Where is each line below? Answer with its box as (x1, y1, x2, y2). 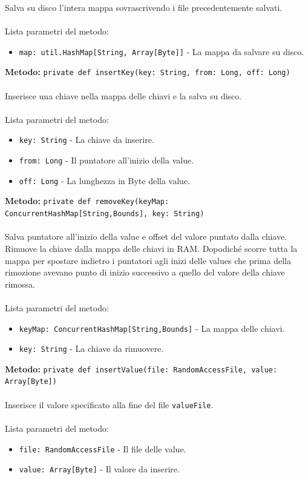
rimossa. (5, 277, 35, 290)
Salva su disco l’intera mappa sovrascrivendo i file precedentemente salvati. (5, 1, 283, 13)
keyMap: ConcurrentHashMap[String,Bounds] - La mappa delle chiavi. (19, 322, 285, 334)
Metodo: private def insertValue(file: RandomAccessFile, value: (5, 362, 278, 375)
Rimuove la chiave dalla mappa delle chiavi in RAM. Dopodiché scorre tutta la (5, 242, 298, 254)
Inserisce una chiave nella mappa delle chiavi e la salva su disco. (5, 89, 242, 102)
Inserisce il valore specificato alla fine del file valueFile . (5, 398, 214, 411)
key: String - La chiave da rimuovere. (19, 342, 164, 355)
